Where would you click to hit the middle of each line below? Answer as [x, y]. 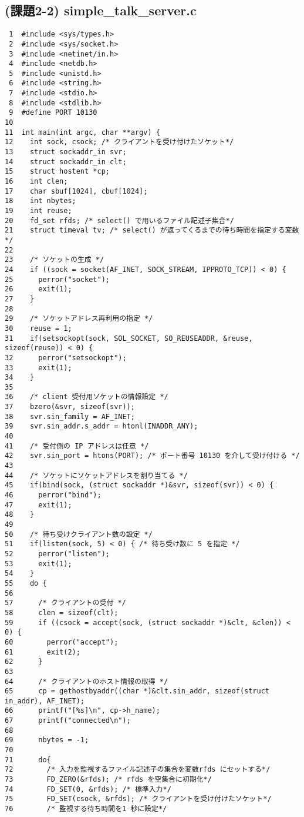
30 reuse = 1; [38, 328]
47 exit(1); [38, 505]
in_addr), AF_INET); [45, 701]
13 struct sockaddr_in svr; [66, 152]
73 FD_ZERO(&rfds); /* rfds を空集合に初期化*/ [108, 780]
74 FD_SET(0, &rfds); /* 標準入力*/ [88, 789]
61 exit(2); [43, 652]
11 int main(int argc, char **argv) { [82, 132]
